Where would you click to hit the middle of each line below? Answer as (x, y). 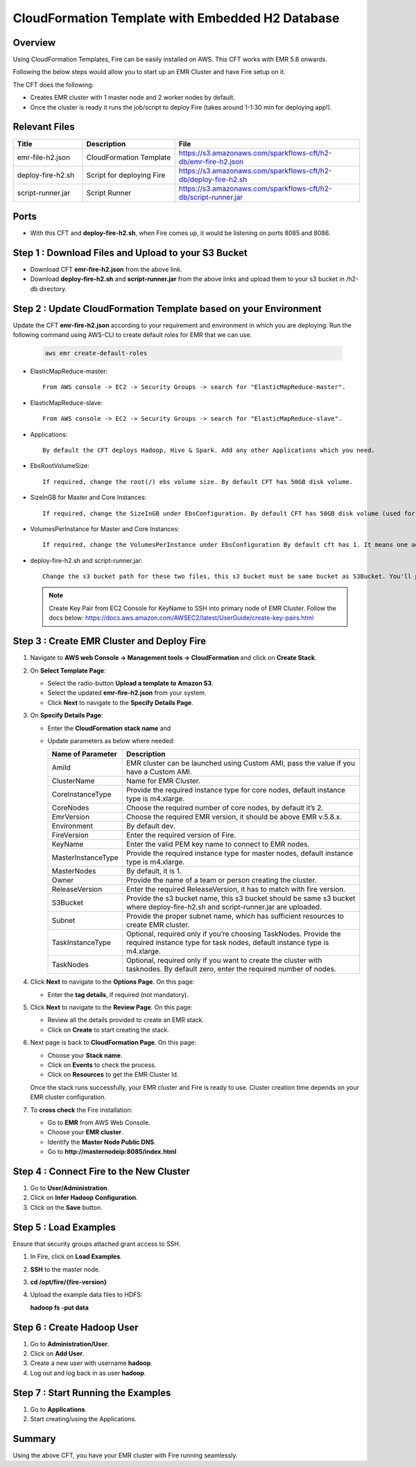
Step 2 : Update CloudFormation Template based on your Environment (167, 309)
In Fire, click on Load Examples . (76, 1257)
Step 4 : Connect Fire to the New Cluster (102, 1171)
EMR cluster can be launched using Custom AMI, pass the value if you (241, 763)
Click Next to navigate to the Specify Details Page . (120, 702)
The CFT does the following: (53, 85)
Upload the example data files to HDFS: (86, 1295)
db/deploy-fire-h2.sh (213, 179)
